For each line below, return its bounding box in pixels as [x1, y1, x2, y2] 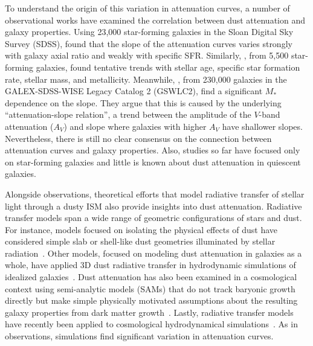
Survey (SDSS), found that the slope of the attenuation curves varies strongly [5, 37, 292, 50]
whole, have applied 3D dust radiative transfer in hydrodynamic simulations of [5, 258, 296, 271]
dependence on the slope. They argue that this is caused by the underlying [5, 96, 282, 109]
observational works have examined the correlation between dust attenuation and [5, 13, 305, 26]
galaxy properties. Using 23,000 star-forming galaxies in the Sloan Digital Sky [5, 25, 294, 38]
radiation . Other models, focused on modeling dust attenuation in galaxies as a [5, 246, 302, 259]
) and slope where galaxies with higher [63, 120, 207, 132]
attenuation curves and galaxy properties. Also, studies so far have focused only [5, 144, 300, 156]
